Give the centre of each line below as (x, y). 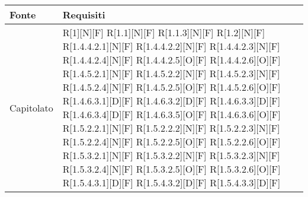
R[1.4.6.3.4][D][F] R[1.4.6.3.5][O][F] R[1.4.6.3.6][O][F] (171, 114)
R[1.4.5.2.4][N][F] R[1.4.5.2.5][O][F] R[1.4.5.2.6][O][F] (171, 87)
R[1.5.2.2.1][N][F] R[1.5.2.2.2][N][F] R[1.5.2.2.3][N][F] (171, 128)
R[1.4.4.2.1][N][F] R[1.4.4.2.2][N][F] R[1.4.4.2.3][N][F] (171, 46)
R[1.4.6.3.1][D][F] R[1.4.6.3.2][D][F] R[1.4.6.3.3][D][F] (171, 101)
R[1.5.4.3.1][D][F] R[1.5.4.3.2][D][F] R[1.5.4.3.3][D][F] (171, 182)
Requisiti (84, 15)
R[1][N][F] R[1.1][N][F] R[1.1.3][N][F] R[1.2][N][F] (164, 32)
